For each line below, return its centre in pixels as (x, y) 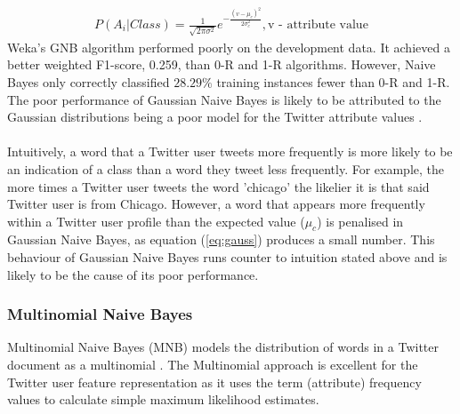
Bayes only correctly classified (89, 81)
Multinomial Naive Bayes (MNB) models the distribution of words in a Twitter (223, 347)
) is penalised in (360, 221)
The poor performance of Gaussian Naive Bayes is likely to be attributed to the (224, 99)
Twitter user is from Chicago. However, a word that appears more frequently (216, 204)
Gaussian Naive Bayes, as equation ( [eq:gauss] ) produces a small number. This (221, 239)
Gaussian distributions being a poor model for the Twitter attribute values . (215, 117)
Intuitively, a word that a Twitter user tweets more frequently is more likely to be (230, 151)
